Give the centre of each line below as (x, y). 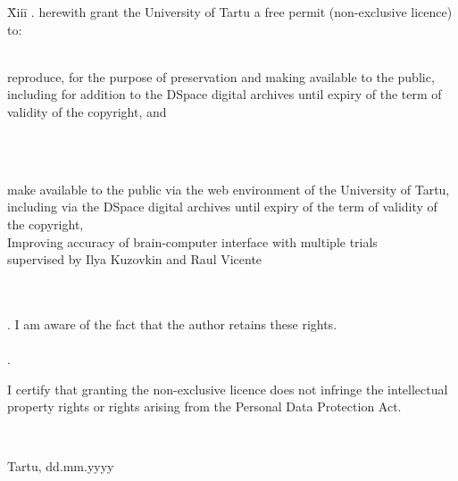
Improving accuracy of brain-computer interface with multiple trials (192, 241)
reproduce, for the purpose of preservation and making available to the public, (221, 76)
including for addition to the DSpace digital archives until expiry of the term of (225, 94)
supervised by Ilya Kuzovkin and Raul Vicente (135, 259)
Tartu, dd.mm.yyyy (61, 466)
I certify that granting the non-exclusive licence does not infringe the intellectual (228, 389)
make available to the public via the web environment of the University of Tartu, (229, 189)
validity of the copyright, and (87, 111)
